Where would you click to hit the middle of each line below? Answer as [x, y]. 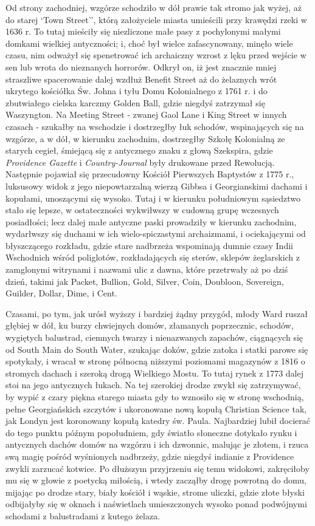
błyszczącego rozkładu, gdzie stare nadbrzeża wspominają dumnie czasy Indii [149, 245]
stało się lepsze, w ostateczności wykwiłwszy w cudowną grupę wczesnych [142, 210]
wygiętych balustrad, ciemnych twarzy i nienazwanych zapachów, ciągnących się [154, 337]
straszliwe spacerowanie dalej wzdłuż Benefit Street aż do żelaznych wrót [141, 79]
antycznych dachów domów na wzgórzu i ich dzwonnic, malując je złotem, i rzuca [157, 444]
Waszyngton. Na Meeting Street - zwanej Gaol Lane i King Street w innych [146, 114]
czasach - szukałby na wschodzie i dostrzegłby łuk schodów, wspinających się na [155, 126]
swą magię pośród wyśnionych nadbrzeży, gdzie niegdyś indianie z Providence [150, 456]
